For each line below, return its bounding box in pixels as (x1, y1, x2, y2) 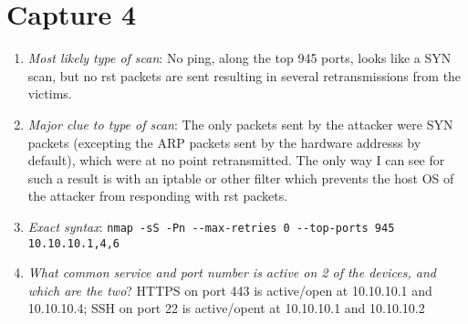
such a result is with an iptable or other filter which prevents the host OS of (27, 168, 454, 187)
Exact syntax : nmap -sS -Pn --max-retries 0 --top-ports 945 (27, 216, 395, 235)
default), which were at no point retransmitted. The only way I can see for (27, 151, 445, 170)
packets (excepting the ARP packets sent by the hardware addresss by (27, 132, 421, 152)
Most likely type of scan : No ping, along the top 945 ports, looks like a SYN (27, 48, 452, 68)
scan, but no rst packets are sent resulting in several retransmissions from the (27, 66, 462, 85)
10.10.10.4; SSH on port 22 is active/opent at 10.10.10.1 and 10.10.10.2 (27, 298, 425, 318)
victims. (27, 84, 72, 103)
